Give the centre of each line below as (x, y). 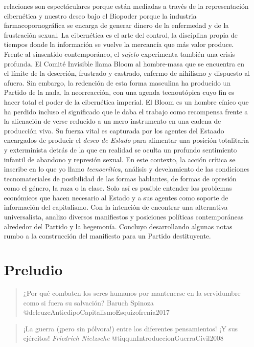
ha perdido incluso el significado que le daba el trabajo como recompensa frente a (126, 111)
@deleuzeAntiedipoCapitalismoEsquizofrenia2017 (96, 312)
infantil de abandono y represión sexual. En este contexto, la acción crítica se (120, 159)
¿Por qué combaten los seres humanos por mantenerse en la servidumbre (132, 293)
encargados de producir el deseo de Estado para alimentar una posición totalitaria (127, 140)
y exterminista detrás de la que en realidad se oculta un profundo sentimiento (121, 149)
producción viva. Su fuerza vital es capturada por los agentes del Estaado (114, 130)
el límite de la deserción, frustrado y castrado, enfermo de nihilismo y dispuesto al (127, 73)
